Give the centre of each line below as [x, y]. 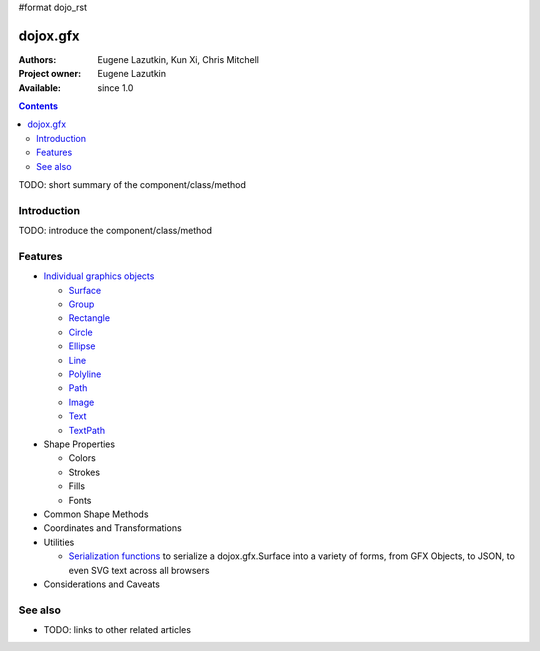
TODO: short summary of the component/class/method [132, 185]
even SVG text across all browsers [139, 570]
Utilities [59, 542]
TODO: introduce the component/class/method [115, 231]
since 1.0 [115, 87]
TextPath [86, 430]
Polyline [85, 374]
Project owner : [50, 74]
